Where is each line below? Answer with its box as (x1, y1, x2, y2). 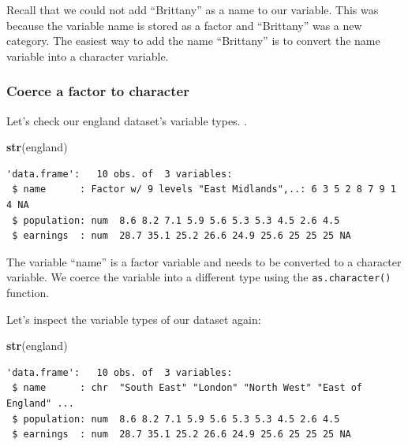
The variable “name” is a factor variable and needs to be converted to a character (6, 253, 402, 269)
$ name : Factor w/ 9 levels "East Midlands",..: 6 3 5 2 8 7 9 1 (12, 184, 396, 195)
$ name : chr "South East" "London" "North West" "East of (12, 382, 363, 394)
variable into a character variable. (6, 47, 169, 64)
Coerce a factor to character (6, 81, 189, 101)
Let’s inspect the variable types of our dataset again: (6, 310, 261, 327)
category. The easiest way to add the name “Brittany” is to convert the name (6, 32, 380, 49)
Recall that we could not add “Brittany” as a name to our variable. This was (6, 2, 379, 17)
